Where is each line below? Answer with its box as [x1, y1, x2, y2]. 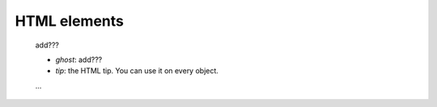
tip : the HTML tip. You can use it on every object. [55, 66, 218, 76]
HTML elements [15, 12, 125, 30]
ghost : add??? [55, 55, 103, 64]
